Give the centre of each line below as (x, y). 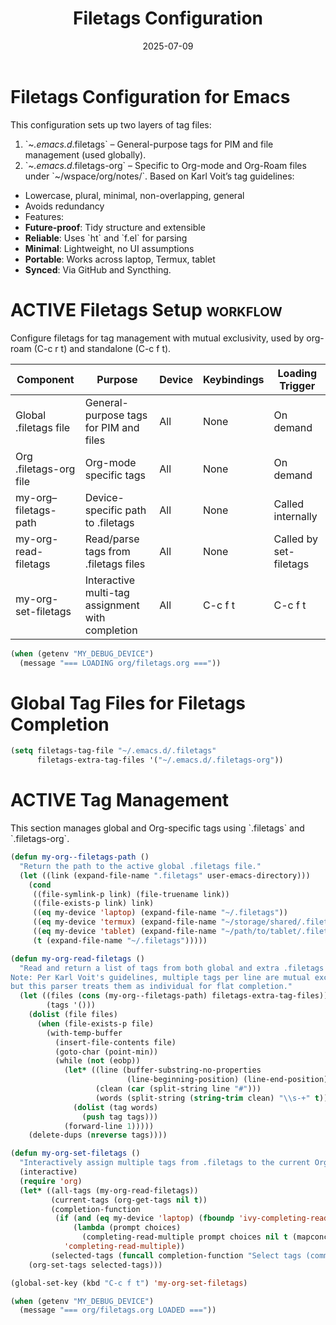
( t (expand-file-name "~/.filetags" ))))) (120, 940)
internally (295, 516)
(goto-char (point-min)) (106, 1052)
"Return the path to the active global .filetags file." (140, 866)
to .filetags (109, 522)
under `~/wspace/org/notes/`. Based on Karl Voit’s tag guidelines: (159, 176)
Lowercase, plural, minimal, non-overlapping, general (134, 195)
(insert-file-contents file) (115, 1042)
